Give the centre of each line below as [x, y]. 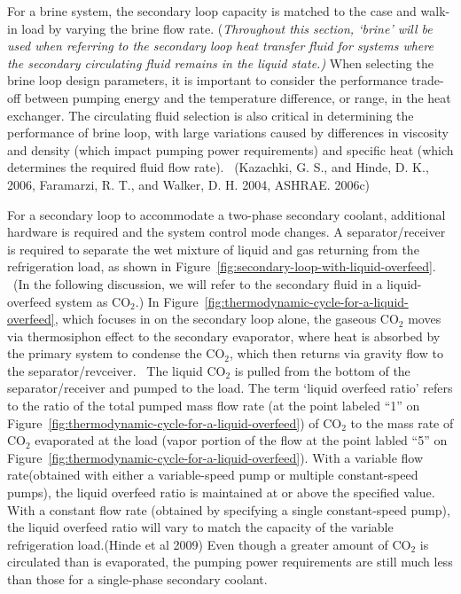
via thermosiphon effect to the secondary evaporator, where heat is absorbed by [224, 336]
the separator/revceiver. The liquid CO [117, 370]
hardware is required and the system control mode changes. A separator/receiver [227, 232]
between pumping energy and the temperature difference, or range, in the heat [238, 97]
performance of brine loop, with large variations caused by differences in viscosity [228, 133]
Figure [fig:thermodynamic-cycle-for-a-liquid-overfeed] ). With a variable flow [215, 457]
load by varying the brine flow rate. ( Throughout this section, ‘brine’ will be [227, 28]
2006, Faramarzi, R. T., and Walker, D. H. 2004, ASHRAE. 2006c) [189, 184]
